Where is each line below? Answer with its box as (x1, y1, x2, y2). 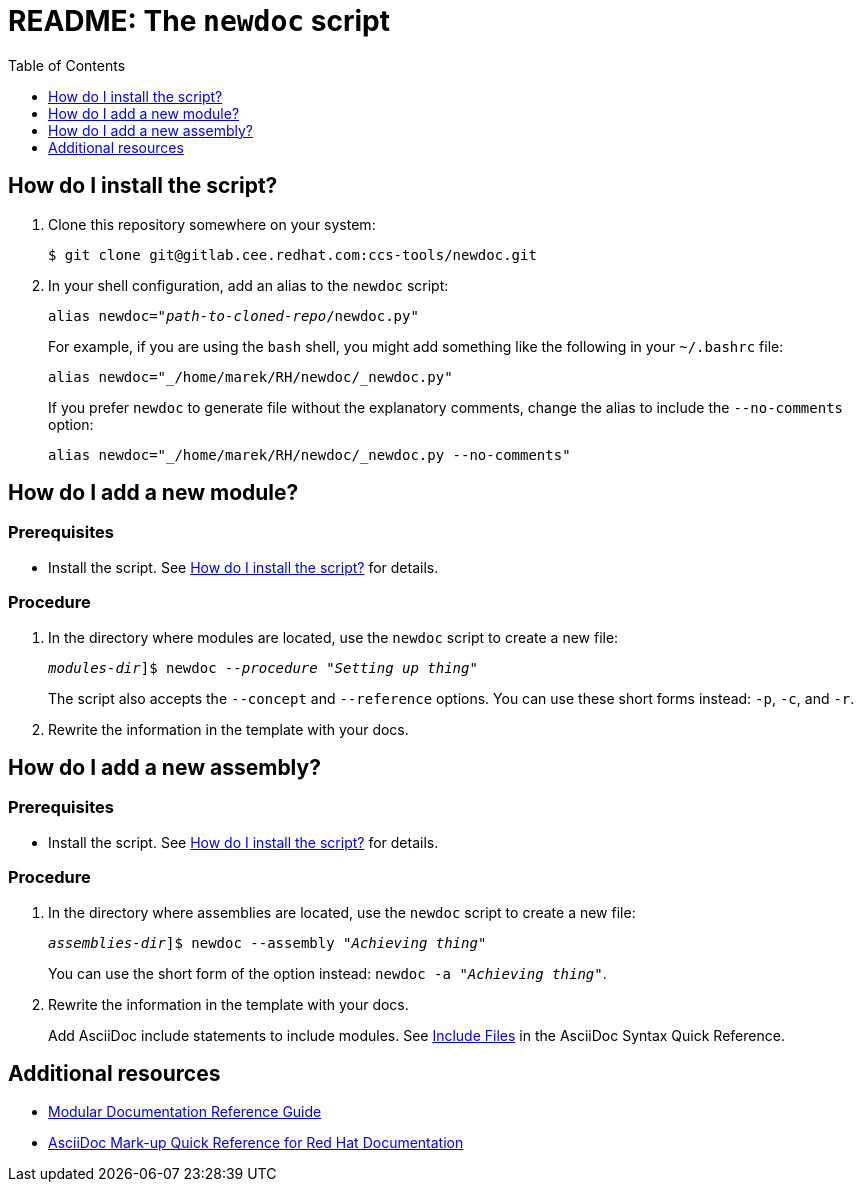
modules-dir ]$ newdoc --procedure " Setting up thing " (48, 659, 478, 676)
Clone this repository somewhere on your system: (48, 215, 376, 233)
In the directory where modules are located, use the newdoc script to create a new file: (48, 628, 619, 646)
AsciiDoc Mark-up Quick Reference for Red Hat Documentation (48, 1134, 464, 1152)
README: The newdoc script (8, 4, 390, 38)
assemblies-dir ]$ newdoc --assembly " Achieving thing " (48, 934, 487, 951)
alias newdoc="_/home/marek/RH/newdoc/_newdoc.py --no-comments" (48, 446, 571, 463)
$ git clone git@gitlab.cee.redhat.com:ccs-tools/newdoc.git (48, 246, 537, 263)
